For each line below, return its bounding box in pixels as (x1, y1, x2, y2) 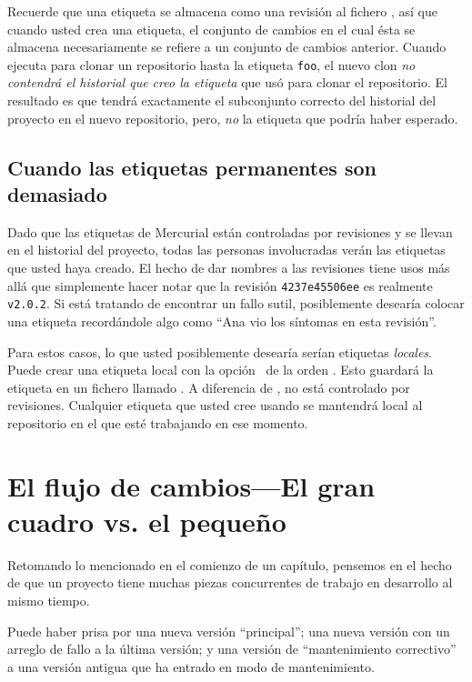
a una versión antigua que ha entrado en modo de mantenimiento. (7, 657, 375, 676)
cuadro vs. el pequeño (7, 502, 286, 539)
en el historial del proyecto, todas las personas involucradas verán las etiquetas (7, 240, 446, 259)
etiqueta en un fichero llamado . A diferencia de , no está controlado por (7, 377, 410, 396)
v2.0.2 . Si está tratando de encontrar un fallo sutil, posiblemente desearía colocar (7, 294, 465, 313)
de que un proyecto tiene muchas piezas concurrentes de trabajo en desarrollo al (7, 573, 453, 592)
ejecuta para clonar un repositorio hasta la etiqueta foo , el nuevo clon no (7, 55, 416, 74)
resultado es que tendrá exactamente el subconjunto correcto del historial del (7, 91, 437, 110)
